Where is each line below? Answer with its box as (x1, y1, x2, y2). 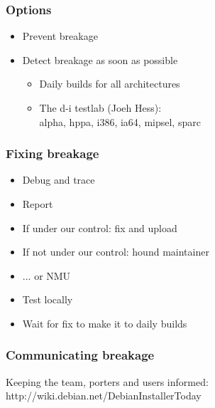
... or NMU (22, 268, 71, 283)
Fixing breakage (6, 145, 99, 162)
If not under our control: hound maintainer (22, 244, 209, 259)
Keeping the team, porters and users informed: (6, 374, 209, 389)
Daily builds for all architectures (39, 76, 180, 91)
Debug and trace (22, 172, 95, 187)
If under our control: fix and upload (22, 220, 177, 235)
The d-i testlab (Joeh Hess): (39, 100, 162, 115)
